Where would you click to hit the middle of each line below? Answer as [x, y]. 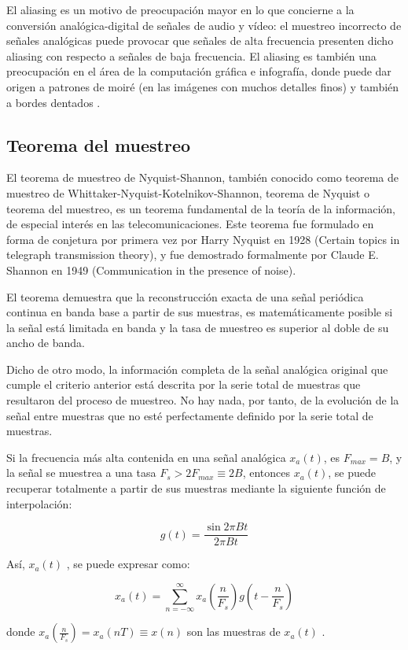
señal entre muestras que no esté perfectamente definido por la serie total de [190, 415]
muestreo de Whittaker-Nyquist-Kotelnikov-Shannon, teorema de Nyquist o [188, 192]
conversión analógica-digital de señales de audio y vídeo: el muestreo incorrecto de [204, 25]
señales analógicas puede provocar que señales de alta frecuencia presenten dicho [200, 41]
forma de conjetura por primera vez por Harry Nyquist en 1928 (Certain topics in [203, 239]
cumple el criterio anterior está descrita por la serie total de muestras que [184, 384]
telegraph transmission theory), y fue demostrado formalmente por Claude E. [193, 255]
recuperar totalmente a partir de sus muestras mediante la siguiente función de [196, 488]
